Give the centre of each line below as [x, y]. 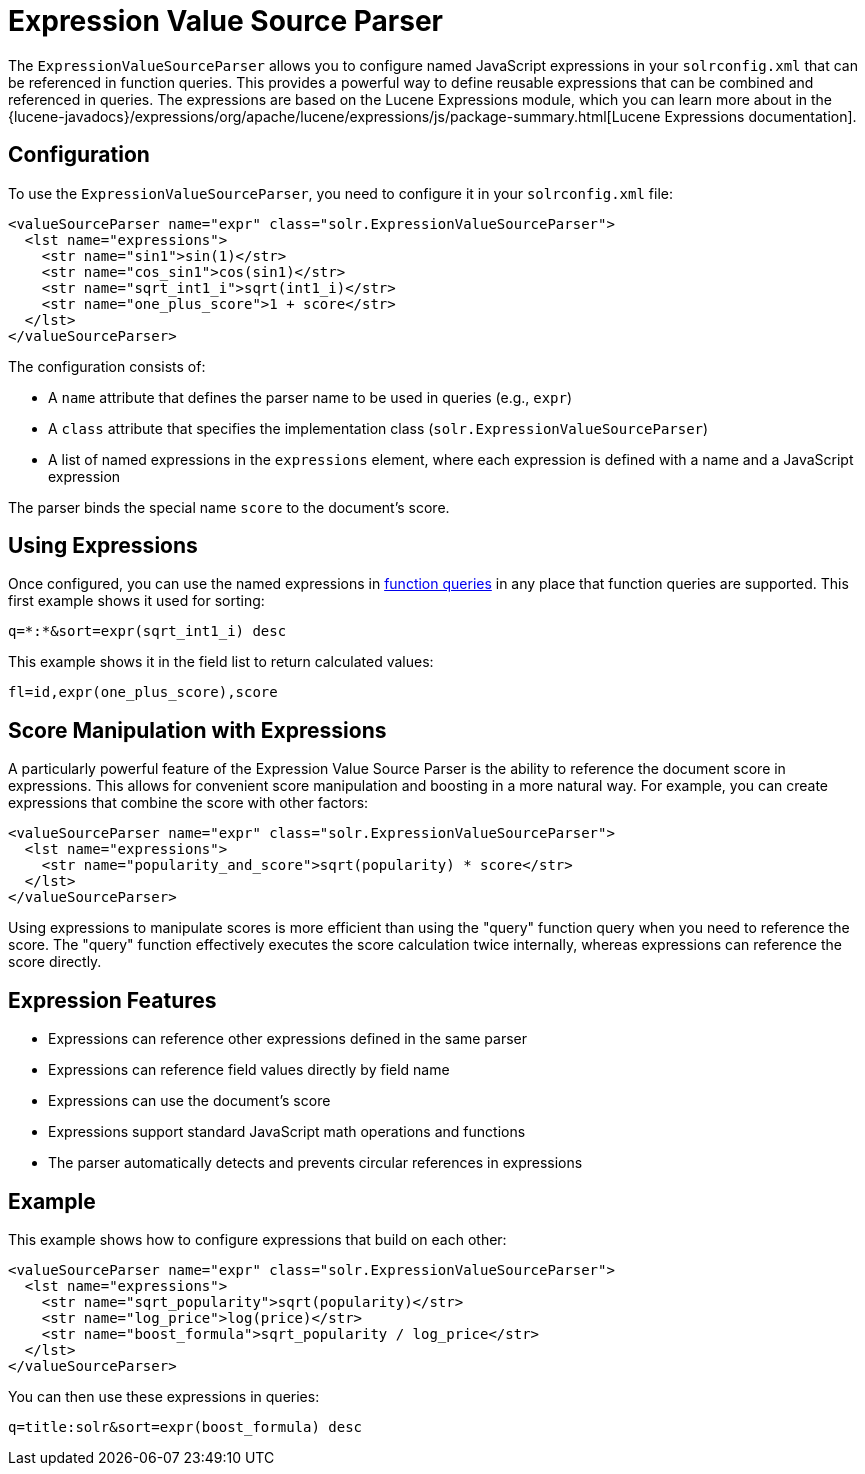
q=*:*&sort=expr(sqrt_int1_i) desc [147, 631]
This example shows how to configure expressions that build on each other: [257, 1239]
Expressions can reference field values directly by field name [249, 1070]
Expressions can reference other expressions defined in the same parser [288, 1039]
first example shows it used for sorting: [136, 601]
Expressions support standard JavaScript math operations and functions [287, 1132]
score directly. [55, 962]
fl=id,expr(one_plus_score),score [143, 692]
